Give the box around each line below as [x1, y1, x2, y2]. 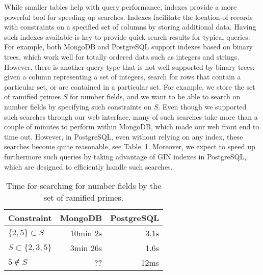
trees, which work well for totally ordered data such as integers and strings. [4, 51, 240, 62]
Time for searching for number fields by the [6, 180, 162, 192]
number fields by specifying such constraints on [4, 101, 152, 112]
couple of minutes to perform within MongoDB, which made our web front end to [4, 121, 259, 132]
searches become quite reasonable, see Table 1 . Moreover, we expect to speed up [4, 141, 255, 152]
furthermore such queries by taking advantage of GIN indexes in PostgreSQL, [4, 151, 247, 161]
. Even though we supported [158, 101, 247, 112]
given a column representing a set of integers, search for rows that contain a [4, 71, 241, 82]
